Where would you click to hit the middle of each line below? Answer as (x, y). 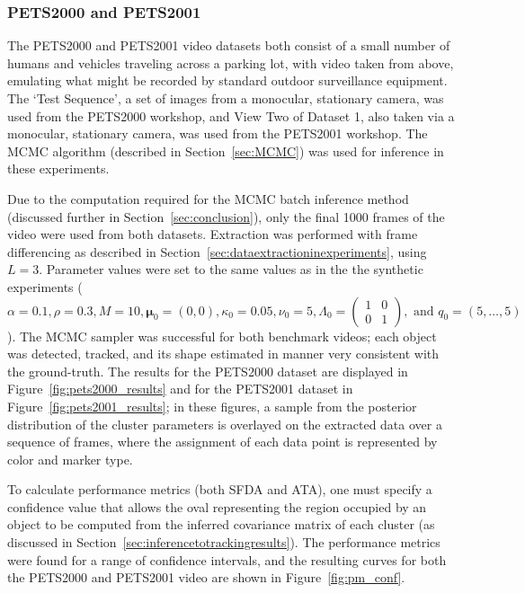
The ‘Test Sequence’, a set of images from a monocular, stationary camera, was (226, 98)
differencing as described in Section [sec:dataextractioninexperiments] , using (217, 251)
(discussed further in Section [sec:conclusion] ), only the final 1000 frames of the (226, 216)
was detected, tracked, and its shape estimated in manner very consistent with (223, 354)
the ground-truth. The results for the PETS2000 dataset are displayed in (208, 371)
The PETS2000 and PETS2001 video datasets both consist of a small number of (229, 45)
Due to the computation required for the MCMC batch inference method (208, 198)
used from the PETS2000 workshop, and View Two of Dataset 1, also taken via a (231, 115)
